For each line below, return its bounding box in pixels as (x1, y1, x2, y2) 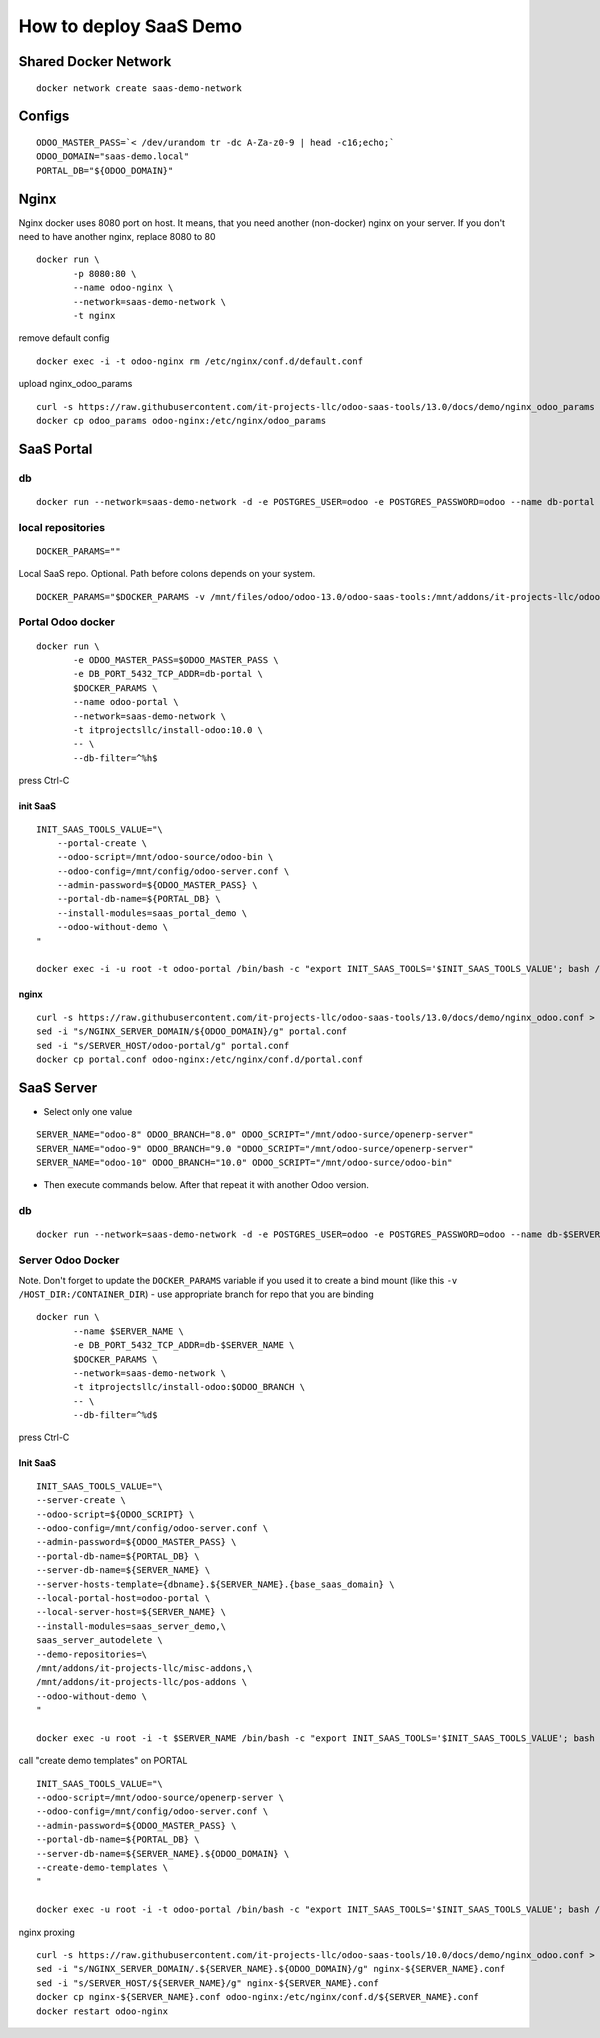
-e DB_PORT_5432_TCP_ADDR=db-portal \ (73, 668, 264, 680)
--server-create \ (36, 1495, 127, 1506)
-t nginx (73, 310, 116, 321)
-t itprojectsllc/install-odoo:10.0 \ (73, 724, 264, 735)
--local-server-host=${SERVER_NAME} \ (36, 1606, 227, 1618)
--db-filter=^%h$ (73, 752, 158, 764)
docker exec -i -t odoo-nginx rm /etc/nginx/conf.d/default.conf (36, 355, 364, 367)
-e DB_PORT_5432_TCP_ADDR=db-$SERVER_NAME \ (73, 1340, 295, 1351)
